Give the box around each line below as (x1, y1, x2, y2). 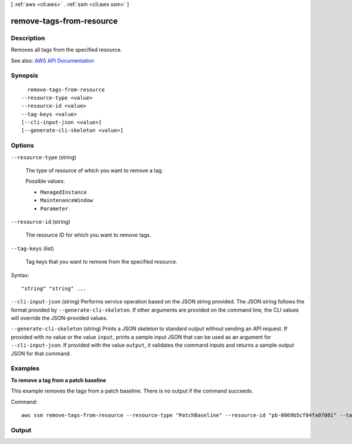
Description (11, 34, 45, 42)
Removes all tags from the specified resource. (11, 46, 123, 53)
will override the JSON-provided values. (11, 315, 108, 322)
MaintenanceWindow (40, 197, 93, 204)
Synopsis (11, 71, 38, 80)
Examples (11, 364, 40, 373)
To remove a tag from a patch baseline (11, 377, 106, 384)
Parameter (40, 205, 69, 212)
